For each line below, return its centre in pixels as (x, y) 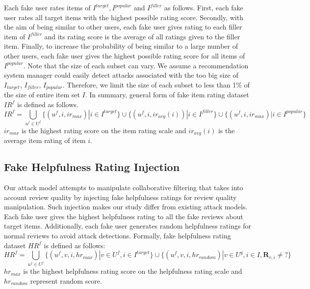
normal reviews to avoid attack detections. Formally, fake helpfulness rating (117, 235)
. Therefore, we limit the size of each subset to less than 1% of (156, 84)
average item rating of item (45, 140)
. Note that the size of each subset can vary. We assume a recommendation (136, 65)
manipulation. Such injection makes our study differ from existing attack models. (126, 207)
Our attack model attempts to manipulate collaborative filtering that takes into (124, 188)
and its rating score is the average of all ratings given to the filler (142, 36)
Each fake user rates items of (47, 7)
